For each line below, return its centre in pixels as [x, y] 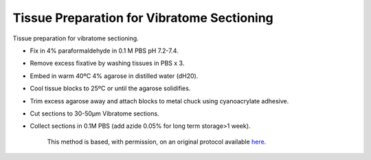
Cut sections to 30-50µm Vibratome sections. [94, 114]
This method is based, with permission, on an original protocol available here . [157, 142]
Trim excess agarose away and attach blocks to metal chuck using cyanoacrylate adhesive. [159, 101]
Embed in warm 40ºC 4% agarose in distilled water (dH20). [114, 76]
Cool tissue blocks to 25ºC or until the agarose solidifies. [110, 88]
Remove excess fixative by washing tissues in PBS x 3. [107, 63]
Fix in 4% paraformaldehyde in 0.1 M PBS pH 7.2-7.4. [104, 51]
